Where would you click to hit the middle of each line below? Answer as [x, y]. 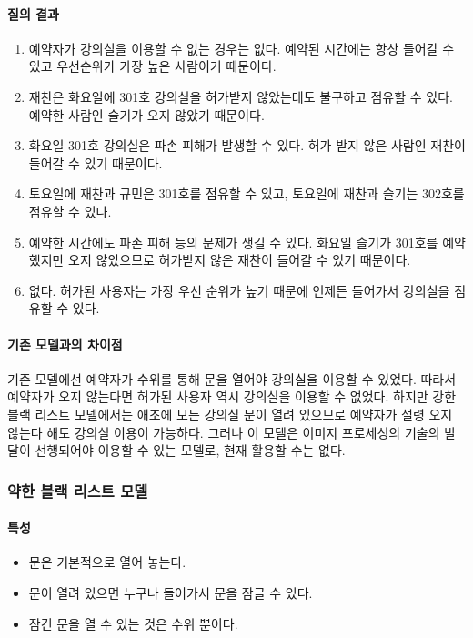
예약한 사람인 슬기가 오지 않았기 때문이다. [146, 114]
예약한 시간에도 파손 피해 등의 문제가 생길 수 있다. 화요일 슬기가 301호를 [233, 242]
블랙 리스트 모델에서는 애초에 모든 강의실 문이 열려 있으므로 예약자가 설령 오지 [230, 414]
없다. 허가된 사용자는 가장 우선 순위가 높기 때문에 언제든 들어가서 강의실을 [239, 290]
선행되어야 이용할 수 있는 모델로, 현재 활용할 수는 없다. [190, 450]
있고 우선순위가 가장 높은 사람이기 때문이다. [152, 66]
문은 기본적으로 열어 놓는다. [107, 562]
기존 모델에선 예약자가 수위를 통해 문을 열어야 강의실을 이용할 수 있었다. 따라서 [232, 378]
